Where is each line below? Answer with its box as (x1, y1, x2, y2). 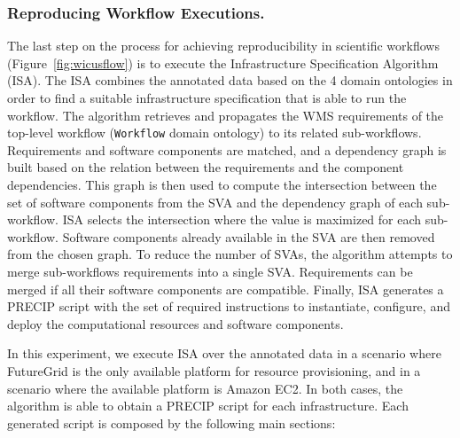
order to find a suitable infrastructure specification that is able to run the (7, 89, 407, 106)
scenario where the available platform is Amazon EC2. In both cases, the (7, 379, 403, 397)
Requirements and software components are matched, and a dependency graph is (7, 140, 447, 159)
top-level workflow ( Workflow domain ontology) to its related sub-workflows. (7, 123, 422, 142)
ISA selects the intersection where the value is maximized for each (62, 210, 422, 229)
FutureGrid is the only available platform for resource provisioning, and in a (7, 361, 421, 379)
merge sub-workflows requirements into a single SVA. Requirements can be (7, 262, 413, 280)
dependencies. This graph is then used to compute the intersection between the (7, 176, 437, 194)
